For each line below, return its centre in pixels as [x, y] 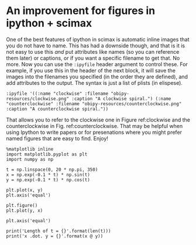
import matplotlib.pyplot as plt [47, 154]
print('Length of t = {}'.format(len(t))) [59, 231]
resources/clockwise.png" [37, 99]
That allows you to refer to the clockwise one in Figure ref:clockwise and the [98, 120]
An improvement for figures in [81, 11]
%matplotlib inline [30, 149]
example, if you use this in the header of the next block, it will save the [91, 70]
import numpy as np [30, 159]
